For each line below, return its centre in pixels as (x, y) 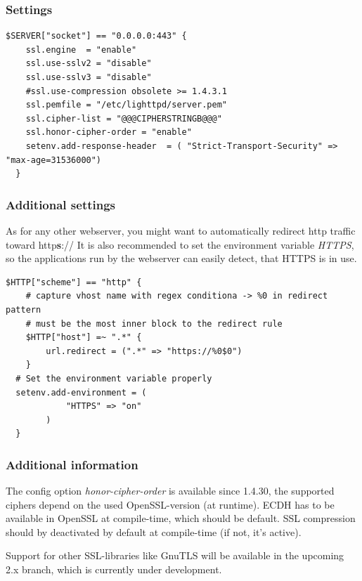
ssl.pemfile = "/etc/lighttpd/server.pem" (126, 105)
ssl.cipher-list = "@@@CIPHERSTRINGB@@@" (124, 118)
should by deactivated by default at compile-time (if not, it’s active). (154, 531)
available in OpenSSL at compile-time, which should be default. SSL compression (181, 518)
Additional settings (61, 204)
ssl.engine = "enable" (81, 50)
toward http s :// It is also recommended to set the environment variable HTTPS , (180, 244)
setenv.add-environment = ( (81, 392)
